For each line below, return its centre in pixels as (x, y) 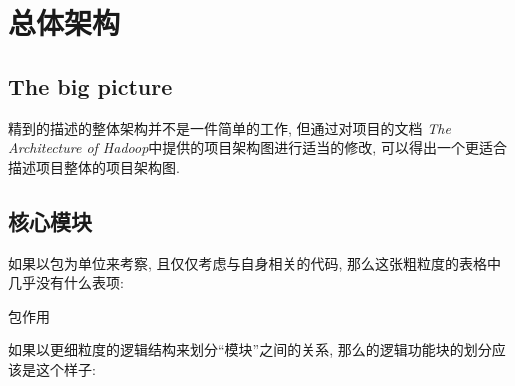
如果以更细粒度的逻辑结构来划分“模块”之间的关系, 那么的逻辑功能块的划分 (250, 349)
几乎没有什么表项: (66, 282)
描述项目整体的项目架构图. (94, 166)
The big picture (90, 85)
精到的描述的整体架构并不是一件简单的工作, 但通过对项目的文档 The (229, 127)
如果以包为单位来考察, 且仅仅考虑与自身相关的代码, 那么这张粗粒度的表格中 (255, 262)
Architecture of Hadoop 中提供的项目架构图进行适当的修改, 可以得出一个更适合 (257, 147)
